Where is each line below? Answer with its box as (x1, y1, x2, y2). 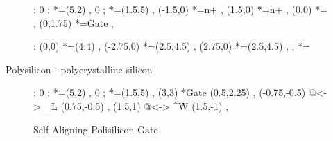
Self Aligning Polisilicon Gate (33, 122, 158, 136)
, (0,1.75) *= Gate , (33, 15, 114, 30)
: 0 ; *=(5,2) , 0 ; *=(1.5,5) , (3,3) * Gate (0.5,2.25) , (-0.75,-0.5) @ (33, 85, 316, 100)
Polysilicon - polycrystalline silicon (6, 62, 153, 76)
